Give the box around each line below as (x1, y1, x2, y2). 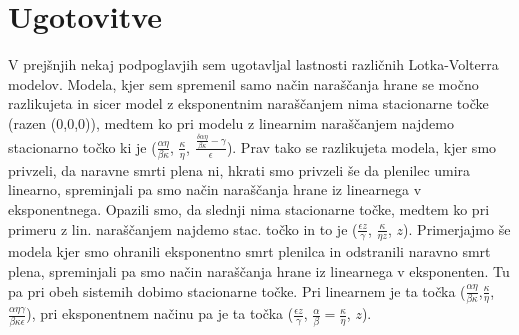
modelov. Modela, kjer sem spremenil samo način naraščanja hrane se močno (8, 73, 479, 94)
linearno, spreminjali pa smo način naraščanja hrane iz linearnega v (8, 179, 422, 200)
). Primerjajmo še (403, 218, 511, 239)
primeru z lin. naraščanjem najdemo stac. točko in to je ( (8, 218, 358, 239)
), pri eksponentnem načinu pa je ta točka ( (26, 303, 294, 324)
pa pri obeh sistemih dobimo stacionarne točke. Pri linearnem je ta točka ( (8, 280, 466, 301)
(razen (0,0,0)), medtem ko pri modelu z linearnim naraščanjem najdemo (8, 112, 454, 133)
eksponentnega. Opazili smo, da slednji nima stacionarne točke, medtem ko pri (8, 198, 490, 219)
